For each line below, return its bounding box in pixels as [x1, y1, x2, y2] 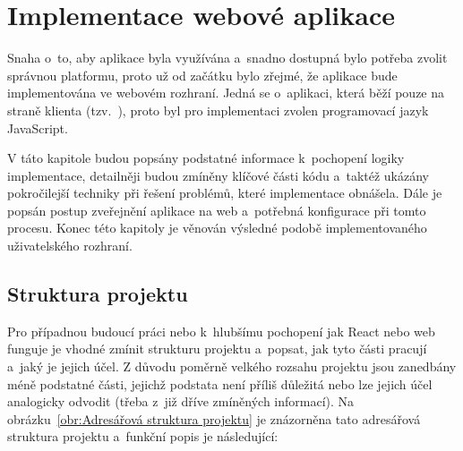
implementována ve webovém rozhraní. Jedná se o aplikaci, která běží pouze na [7, 83, 445, 102]
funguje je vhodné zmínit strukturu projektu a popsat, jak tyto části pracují [7, 339, 427, 358]
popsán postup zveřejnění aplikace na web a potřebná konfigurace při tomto [7, 200, 426, 219]
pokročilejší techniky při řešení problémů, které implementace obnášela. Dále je [7, 183, 442, 202]
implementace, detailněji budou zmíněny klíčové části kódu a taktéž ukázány [7, 166, 430, 184]
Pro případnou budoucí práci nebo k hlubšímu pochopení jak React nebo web [7, 321, 435, 340]
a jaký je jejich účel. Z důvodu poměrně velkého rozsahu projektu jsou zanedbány [7, 357, 457, 376]
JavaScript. [7, 118, 68, 137]
